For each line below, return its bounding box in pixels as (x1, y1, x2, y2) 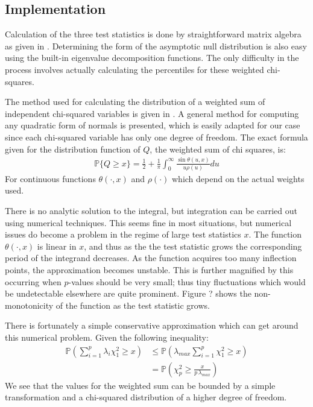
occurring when (5, 275, 62, 288)
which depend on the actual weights (171, 172, 305, 185)
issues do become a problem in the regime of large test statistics (5, 228, 241, 241)
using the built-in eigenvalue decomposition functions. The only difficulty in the (5, 51, 299, 64)
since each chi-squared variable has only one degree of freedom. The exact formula (5, 130, 308, 143)
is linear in (37, 239, 77, 252)
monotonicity (5, 298, 54, 311)
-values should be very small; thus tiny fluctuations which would (68, 275, 306, 288)
